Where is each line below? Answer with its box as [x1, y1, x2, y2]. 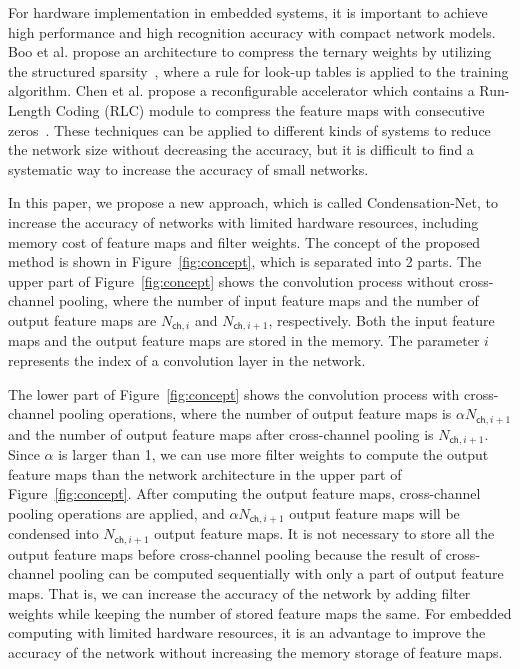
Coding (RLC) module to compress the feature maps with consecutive [55, 99, 485, 120]
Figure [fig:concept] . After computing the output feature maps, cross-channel [8, 483, 481, 504]
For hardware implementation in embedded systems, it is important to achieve [8, 2, 488, 22]
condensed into [8, 523, 99, 544]
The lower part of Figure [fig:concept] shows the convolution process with [8, 383, 460, 404]
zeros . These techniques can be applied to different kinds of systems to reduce [8, 119, 491, 140]
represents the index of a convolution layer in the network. [8, 349, 366, 370]
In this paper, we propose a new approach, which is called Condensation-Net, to [8, 192, 499, 213]
